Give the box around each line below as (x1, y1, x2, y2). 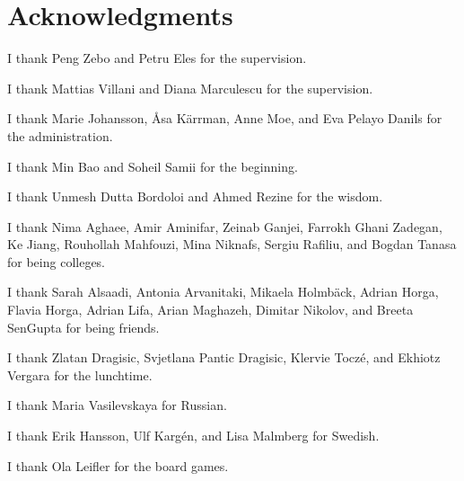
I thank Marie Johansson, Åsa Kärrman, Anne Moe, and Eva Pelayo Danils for (7, 109, 442, 128)
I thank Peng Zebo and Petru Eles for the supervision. (7, 49, 307, 67)
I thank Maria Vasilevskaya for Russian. (7, 396, 227, 414)
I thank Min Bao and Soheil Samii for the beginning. (7, 156, 298, 175)
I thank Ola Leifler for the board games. (7, 456, 229, 475)
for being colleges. (7, 252, 106, 271)
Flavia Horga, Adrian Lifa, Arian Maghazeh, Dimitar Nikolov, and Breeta (7, 300, 414, 319)
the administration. (7, 126, 113, 145)
